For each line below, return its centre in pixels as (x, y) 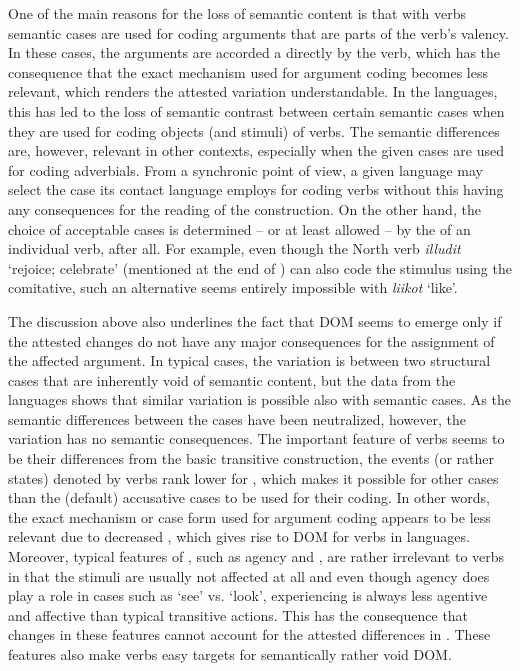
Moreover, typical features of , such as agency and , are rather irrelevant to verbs (256, 556)
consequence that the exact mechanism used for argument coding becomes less (248, 71)
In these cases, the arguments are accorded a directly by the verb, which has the (254, 52)
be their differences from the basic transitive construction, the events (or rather (251, 458)
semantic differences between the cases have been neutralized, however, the (237, 418)
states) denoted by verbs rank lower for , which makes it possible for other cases (253, 477)
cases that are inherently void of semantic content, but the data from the (232, 379)
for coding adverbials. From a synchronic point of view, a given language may (245, 169)
